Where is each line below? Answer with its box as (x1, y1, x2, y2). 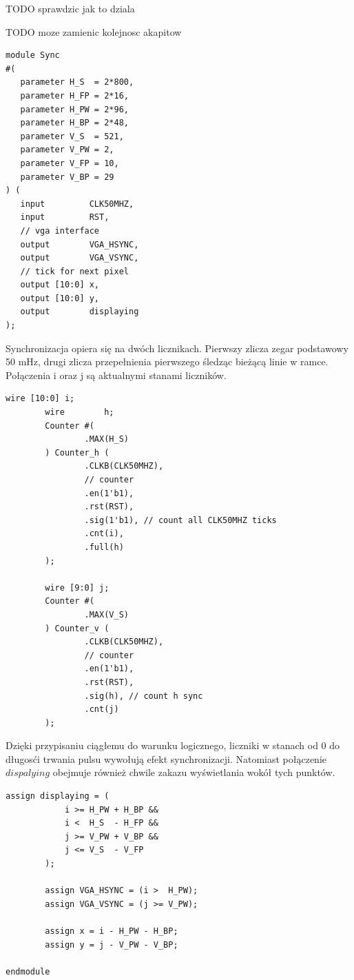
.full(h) (84, 542, 124, 552)
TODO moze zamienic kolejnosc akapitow (6, 24, 182, 39)
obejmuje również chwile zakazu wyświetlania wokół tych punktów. (52, 765, 335, 779)
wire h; (45, 407, 114, 418)
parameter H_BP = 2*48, (20, 118, 129, 128)
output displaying (20, 307, 139, 317)
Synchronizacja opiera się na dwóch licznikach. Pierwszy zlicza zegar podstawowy (6, 340, 348, 355)
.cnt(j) (84, 704, 119, 715)
